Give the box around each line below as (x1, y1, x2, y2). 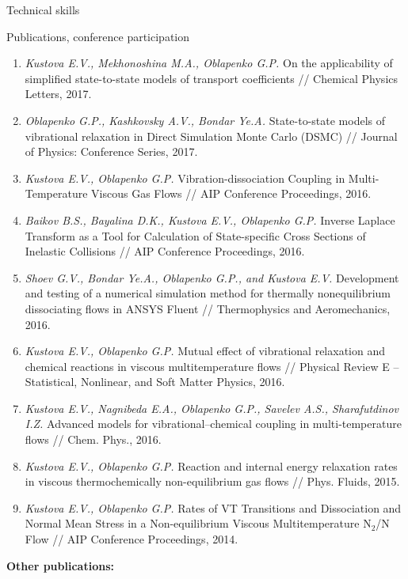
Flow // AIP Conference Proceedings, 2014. (25, 531, 238, 547)
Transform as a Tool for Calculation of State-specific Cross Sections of (25, 227, 366, 244)
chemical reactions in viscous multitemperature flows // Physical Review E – (25, 358, 399, 374)
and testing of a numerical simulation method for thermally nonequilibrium (25, 285, 391, 301)
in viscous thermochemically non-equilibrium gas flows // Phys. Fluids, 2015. (25, 473, 400, 490)
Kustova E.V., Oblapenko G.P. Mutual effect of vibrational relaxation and (25, 342, 386, 359)
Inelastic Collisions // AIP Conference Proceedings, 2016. (25, 243, 305, 259)
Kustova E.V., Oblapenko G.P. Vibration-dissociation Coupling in (25, 169, 345, 186)
